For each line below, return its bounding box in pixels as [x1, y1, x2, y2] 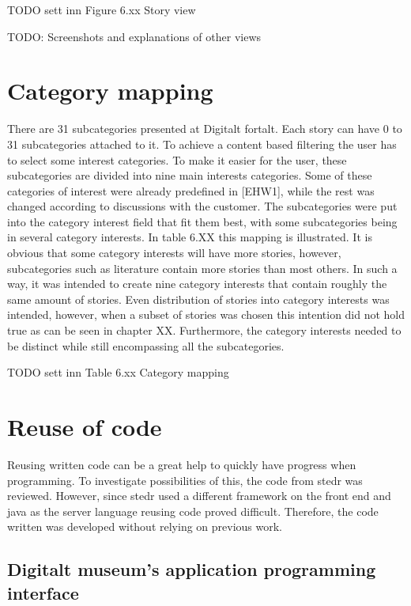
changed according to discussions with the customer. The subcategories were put [7, 198, 398, 214]
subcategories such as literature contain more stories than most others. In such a [7, 259, 398, 276]
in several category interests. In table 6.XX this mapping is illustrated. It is [7, 229, 372, 245]
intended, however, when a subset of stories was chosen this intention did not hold [7, 306, 405, 323]
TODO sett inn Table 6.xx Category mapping [7, 364, 229, 381]
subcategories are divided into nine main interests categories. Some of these [7, 167, 372, 184]
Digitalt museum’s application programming [7, 557, 376, 581]
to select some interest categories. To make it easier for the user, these [7, 151, 347, 168]
